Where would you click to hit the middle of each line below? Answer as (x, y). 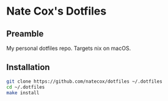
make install (23, 92)
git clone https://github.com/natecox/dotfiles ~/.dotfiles (85, 81)
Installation (28, 67)
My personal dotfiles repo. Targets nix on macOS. (69, 48)
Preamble (25, 34)
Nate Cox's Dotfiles (57, 11)
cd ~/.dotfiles (26, 87)
